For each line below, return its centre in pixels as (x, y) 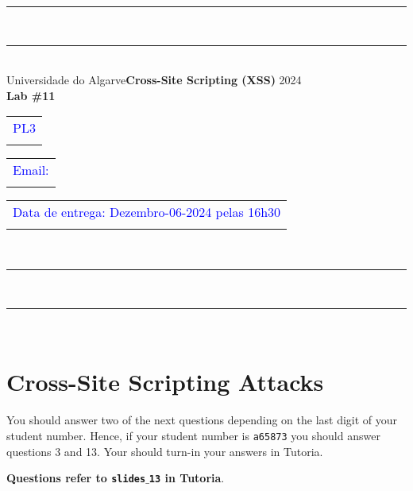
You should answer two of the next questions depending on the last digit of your (202, 420)
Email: (31, 170)
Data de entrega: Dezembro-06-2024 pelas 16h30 (147, 212)
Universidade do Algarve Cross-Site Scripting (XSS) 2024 (154, 80)
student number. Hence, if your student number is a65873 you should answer (193, 435)
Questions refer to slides (76, 478)
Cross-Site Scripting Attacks (165, 382)
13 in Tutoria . (187, 478)
